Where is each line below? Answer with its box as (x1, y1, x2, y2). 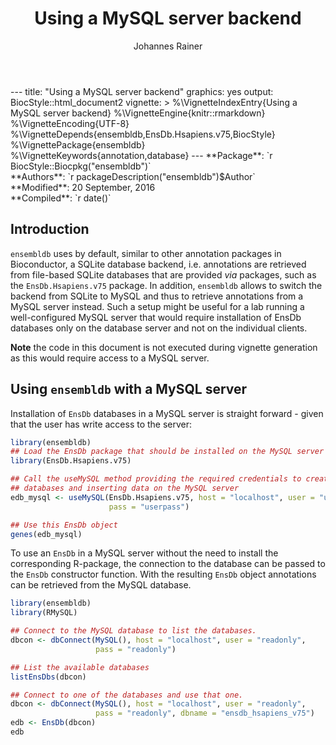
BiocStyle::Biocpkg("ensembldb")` (10, 160, 152, 172)
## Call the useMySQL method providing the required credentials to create (10, 474, 333, 484)
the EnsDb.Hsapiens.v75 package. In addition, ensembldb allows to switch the (10, 279, 323, 291)
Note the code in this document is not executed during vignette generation (10, 341, 318, 353)
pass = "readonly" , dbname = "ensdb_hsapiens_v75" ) (95, 708, 315, 719)
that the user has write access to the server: (10, 418, 193, 430)
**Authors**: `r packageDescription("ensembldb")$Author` (10, 170, 256, 182)
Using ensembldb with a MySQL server (10, 381, 248, 398)
